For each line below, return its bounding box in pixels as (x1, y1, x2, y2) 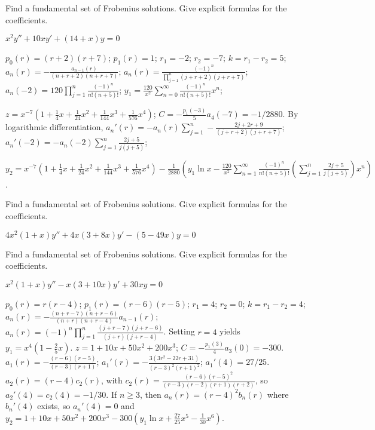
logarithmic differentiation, (5, 121, 103, 133)
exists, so (37, 400, 71, 412)
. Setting (163, 325, 195, 337)
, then (139, 388, 161, 400)
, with (101, 374, 123, 386)
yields (219, 325, 240, 337)
